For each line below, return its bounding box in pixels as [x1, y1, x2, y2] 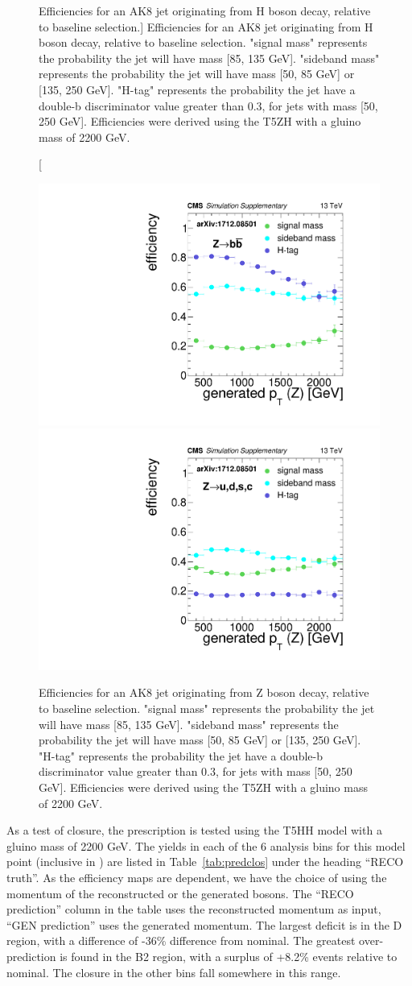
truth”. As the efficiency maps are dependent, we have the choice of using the [6, 868, 387, 885]
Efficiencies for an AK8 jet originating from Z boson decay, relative [39, 684, 369, 701]
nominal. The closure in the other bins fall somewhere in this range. [6, 963, 341, 980]
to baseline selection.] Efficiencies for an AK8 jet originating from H [39, 18, 373, 35]
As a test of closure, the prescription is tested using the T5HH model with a [6, 822, 382, 839]
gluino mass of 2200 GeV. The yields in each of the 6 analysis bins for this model [6, 837, 406, 854]
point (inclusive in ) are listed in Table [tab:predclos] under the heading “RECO [6, 853, 404, 870]
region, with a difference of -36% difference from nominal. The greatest [6, 932, 356, 949]
